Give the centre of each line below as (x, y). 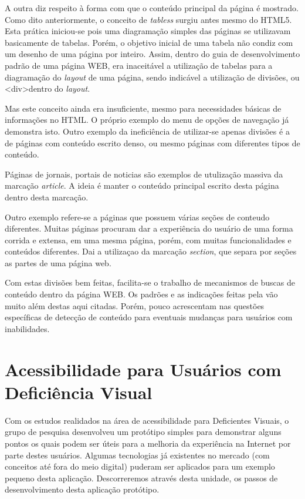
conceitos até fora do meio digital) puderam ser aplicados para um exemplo (140, 466)
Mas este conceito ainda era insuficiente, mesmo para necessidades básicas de (143, 108)
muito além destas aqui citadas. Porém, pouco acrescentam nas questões (135, 305)
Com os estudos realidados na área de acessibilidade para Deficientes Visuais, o (147, 420)
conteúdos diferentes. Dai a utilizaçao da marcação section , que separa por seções (151, 251)
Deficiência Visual (79, 392)
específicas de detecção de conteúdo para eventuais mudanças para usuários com (149, 317)
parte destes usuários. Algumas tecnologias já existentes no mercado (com (137, 455)
